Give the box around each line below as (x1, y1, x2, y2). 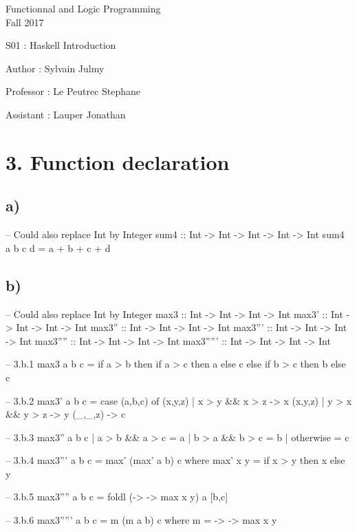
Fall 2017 (6, 14, 44, 29)
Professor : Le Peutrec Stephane (6, 84, 141, 98)
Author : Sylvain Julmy (6, 61, 105, 75)
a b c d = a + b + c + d (6, 240, 111, 255)
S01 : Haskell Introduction (6, 38, 116, 52)
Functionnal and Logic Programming (6, 1, 161, 15)
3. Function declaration (6, 147, 230, 175)
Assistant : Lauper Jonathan (6, 107, 126, 121)
